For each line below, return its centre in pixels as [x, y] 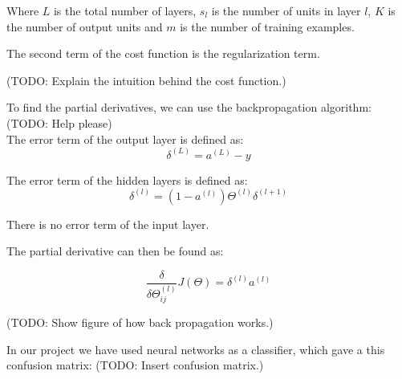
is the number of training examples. [267, 26]
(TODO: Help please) [59, 122]
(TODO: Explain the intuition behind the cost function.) [146, 80]
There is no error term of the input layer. [108, 224]
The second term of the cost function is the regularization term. [163, 53]
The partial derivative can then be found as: [115, 251]
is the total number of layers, [125, 10]
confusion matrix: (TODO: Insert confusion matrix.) [135, 365]
